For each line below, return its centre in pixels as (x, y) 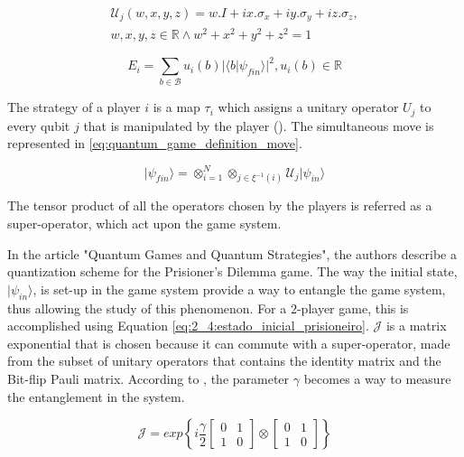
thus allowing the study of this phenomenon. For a (147, 308)
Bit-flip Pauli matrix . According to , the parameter (148, 378)
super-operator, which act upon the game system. (144, 224)
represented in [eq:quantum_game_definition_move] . (155, 143)
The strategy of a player (74, 107)
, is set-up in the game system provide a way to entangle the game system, (239, 289)
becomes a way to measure (377, 378)
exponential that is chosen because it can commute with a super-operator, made (229, 343)
